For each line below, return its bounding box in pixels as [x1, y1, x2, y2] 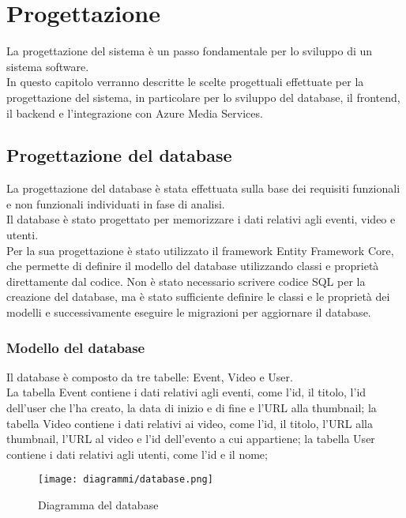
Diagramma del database [38, 497, 159, 513]
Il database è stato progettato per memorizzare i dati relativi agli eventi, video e [6, 211, 396, 227]
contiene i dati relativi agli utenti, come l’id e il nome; [6, 445, 268, 462]
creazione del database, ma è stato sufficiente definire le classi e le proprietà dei [6, 288, 390, 305]
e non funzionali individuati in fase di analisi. [6, 195, 225, 212]
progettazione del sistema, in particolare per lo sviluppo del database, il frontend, [6, 88, 400, 105]
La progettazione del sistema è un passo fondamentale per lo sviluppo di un [6, 43, 373, 59]
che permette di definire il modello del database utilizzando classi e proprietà [6, 257, 379, 274]
